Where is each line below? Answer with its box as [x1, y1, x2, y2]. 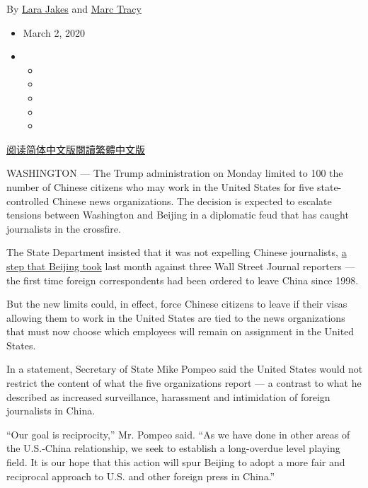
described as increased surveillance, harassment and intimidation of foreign [6, 389, 330, 404]
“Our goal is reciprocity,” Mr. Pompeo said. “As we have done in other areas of [6, 426, 350, 441]
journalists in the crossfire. [6, 221, 121, 236]
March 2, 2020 [23, 25, 85, 40]
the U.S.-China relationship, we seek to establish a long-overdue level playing [6, 441, 340, 455]
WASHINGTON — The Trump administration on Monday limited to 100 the [6, 165, 343, 180]
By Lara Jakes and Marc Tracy [6, 1, 142, 16]
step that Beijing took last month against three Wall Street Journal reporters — [6, 258, 355, 273]
